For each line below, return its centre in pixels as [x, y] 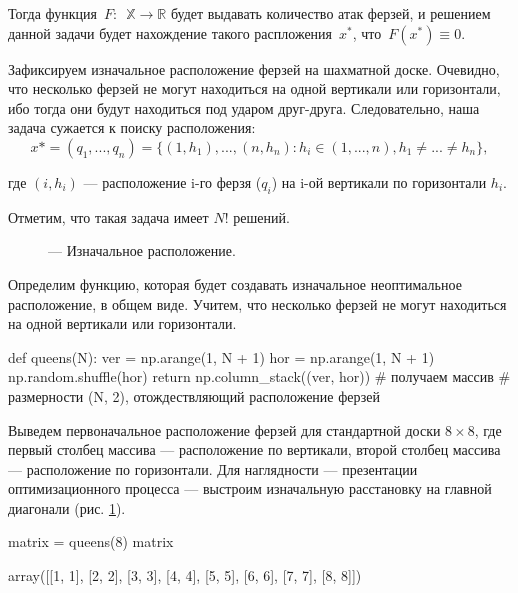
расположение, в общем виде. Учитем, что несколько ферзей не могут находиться [257, 303]
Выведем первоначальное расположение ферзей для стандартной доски [224, 429]
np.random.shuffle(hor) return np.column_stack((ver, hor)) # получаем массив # [259, 376]
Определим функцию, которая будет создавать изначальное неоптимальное [235, 283]
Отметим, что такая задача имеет [108, 216]
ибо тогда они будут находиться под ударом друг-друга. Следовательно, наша [244, 107]
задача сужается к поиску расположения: [132, 127]
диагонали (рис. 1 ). [67, 507]
